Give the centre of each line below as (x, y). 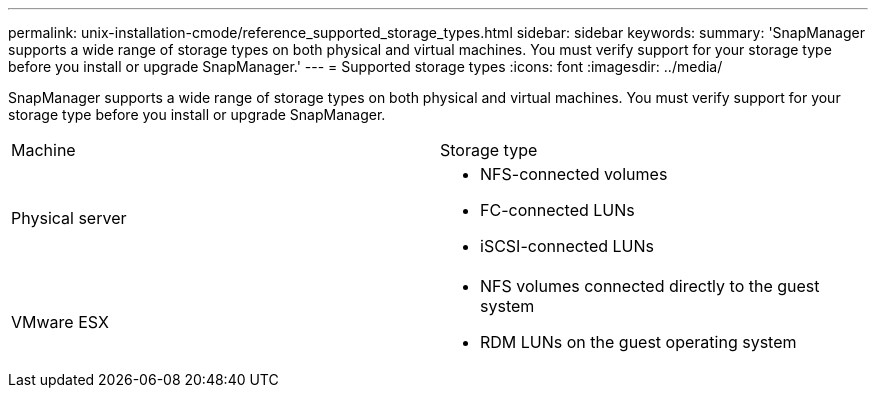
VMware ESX (60, 322)
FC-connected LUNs (557, 210)
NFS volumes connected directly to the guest (650, 286)
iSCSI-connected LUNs (567, 246)
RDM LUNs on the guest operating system (638, 342)
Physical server (69, 218)
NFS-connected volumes (574, 174)
